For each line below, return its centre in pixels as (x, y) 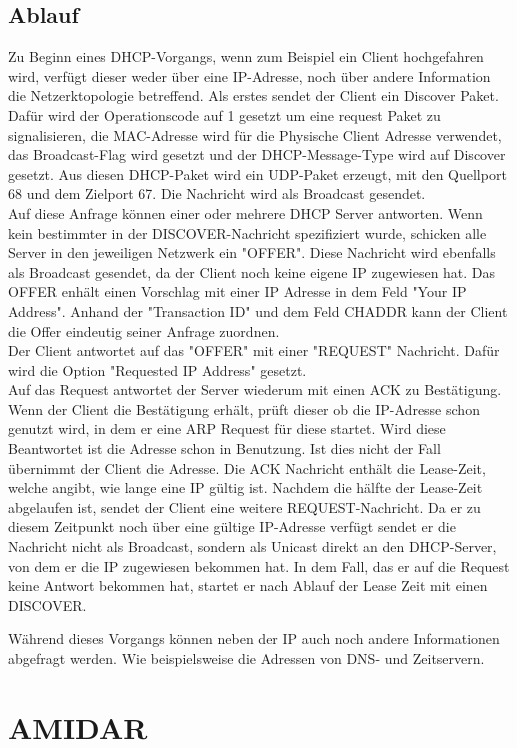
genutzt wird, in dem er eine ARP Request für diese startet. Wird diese (227, 428)
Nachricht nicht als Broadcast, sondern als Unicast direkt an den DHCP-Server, (252, 546)
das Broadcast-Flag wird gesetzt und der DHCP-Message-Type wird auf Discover (257, 154)
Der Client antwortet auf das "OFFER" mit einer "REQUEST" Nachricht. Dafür (254, 350)
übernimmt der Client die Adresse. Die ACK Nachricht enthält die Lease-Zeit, (247, 467)
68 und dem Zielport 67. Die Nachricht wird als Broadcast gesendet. (217, 193)
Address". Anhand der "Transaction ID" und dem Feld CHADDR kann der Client (258, 310)
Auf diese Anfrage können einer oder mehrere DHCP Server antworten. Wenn (245, 212)
